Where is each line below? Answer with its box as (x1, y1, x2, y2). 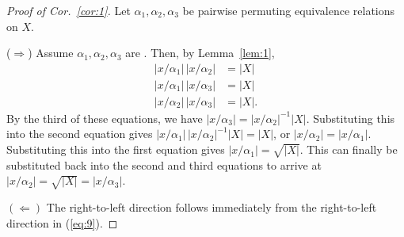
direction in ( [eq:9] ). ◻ (6, 214, 118, 231)
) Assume (28, 44, 74, 61)
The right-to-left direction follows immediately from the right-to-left (46, 199, 377, 216)
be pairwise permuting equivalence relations (182, 2, 395, 18)
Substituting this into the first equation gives (6, 141, 225, 158)
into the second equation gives (6, 125, 153, 142)
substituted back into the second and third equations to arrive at (6, 156, 322, 173)
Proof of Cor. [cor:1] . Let (6, 2, 131, 18)
